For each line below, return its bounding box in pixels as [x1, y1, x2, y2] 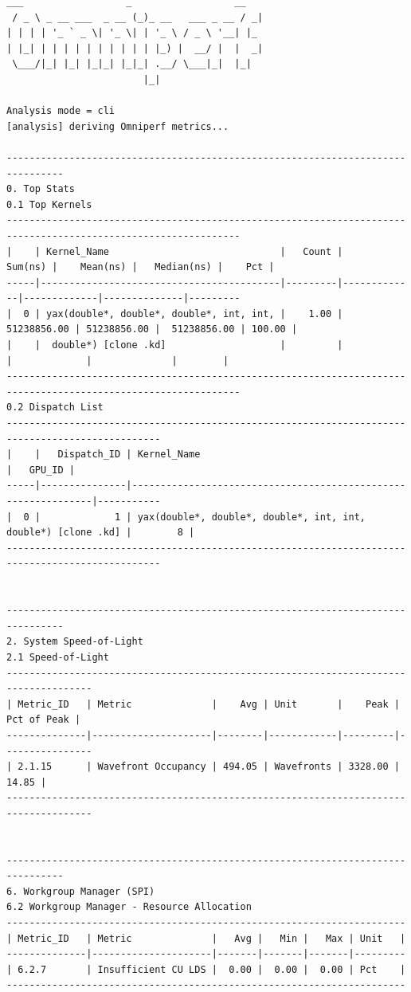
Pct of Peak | [6, 714, 81, 726]
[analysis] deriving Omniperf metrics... [6, 120, 229, 132]
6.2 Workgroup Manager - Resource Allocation [6, 901, 252, 913]
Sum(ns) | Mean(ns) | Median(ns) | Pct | [6, 261, 275, 273]
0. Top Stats [6, 183, 75, 195]
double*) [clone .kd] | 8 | [6, 527, 195, 539]
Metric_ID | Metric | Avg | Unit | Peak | [18, 698, 400, 710]
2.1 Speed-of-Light [6, 651, 109, 663]
